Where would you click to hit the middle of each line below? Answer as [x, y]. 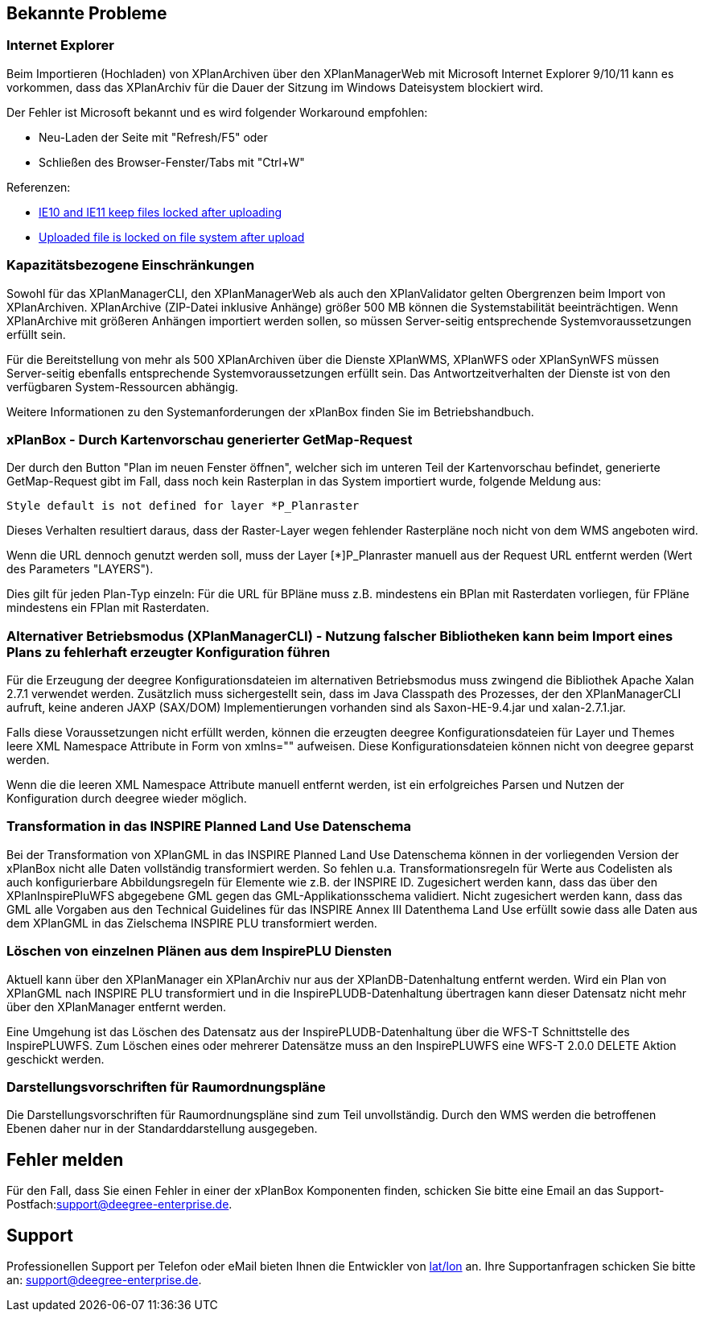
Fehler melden [65, 1159]
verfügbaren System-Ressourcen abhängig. [123, 386]
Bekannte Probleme [87, 13]
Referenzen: [39, 187]
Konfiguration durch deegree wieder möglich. [127, 799]
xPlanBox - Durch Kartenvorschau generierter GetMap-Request [210, 439]
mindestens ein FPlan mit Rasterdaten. [108, 608]
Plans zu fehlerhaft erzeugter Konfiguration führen [169, 652]
